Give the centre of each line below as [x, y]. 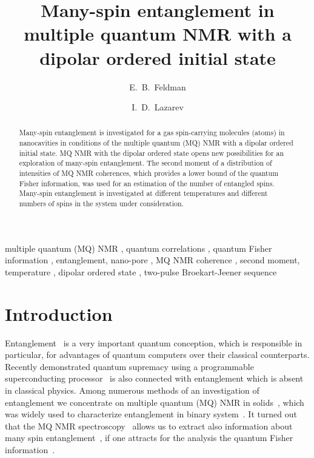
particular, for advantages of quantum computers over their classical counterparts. [157, 355]
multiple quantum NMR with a [158, 34]
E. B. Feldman [158, 86]
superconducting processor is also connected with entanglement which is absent [154, 378]
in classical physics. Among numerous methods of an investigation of [132, 390]
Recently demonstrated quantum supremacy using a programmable [129, 366]
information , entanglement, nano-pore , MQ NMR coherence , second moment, [152, 260]
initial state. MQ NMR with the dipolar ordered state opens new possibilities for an [152, 153]
